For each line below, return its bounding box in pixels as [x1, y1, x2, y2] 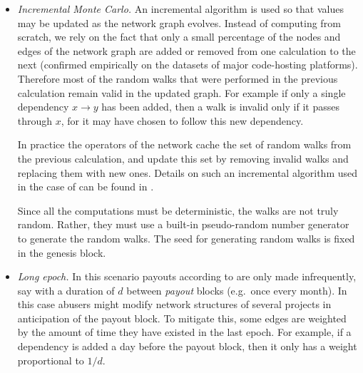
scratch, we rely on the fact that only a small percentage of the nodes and [17, 29, 341, 44]
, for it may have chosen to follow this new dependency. [61, 113, 304, 128]
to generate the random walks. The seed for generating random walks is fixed [17, 230, 355, 245]
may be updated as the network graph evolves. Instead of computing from [17, 15, 341, 30]
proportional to [17, 352, 84, 367]
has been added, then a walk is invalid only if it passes [101, 99, 339, 114]
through [17, 113, 53, 128]
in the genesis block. [17, 245, 106, 260]
